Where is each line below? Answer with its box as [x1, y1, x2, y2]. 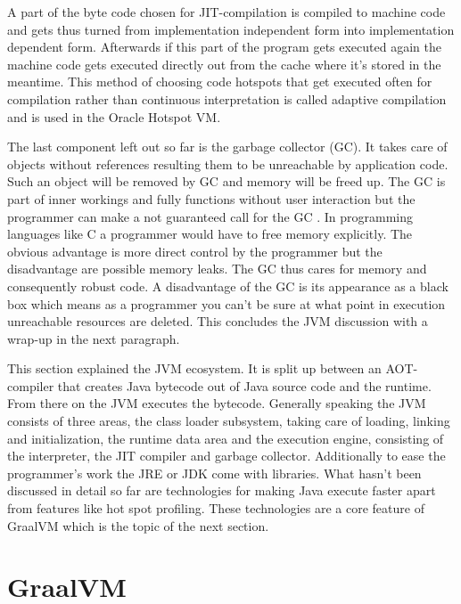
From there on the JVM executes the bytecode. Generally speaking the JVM [7, 394, 426, 412]
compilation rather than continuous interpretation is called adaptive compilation [7, 89, 447, 108]
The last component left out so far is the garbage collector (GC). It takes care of [7, 137, 448, 156]
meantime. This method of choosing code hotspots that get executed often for [7, 72, 432, 91]
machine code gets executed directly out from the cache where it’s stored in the [7, 54, 441, 73]
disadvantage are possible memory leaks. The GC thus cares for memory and [7, 259, 427, 278]
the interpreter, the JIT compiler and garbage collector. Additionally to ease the [7, 446, 446, 465]
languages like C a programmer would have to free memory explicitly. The [7, 224, 413, 243]
